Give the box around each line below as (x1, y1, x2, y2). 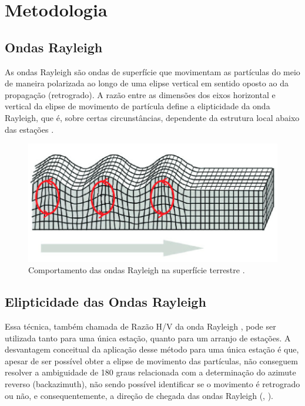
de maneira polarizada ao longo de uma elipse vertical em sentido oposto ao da (5, 77, 289, 89)
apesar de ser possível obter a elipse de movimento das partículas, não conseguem (5, 354, 298, 367)
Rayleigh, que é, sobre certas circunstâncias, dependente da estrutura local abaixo (5, 111, 300, 123)
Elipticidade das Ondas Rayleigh (5, 293, 206, 311)
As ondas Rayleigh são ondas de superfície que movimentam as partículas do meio (5, 65, 300, 78)
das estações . (5, 123, 54, 135)
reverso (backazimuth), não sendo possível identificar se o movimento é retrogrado (5, 377, 300, 390)
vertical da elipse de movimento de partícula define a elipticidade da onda (5, 100, 270, 112)
